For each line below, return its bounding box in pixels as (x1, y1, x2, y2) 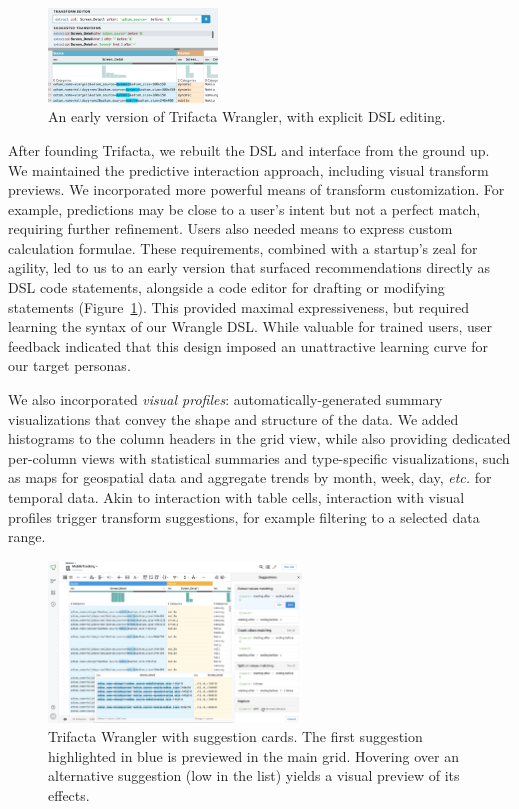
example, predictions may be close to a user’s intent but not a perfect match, (8, 198, 481, 219)
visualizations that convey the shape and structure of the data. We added (8, 408, 459, 429)
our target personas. (8, 355, 131, 376)
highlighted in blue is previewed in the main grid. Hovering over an (48, 745, 459, 766)
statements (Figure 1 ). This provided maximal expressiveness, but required (8, 296, 469, 317)
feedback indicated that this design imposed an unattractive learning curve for (8, 335, 488, 356)
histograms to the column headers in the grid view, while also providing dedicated (8, 428, 511, 449)
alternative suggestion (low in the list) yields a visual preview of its (48, 765, 460, 786)
